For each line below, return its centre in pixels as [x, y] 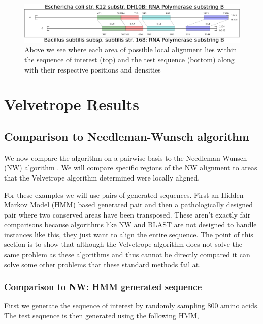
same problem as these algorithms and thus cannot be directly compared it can [127, 254]
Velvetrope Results [72, 104]
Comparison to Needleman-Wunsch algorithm [127, 136]
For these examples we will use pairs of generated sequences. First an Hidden [124, 194]
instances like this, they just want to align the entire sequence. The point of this [129, 234]
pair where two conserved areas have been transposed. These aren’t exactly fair [127, 214]
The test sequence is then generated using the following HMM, [102, 316]
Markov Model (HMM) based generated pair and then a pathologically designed [128, 205]
